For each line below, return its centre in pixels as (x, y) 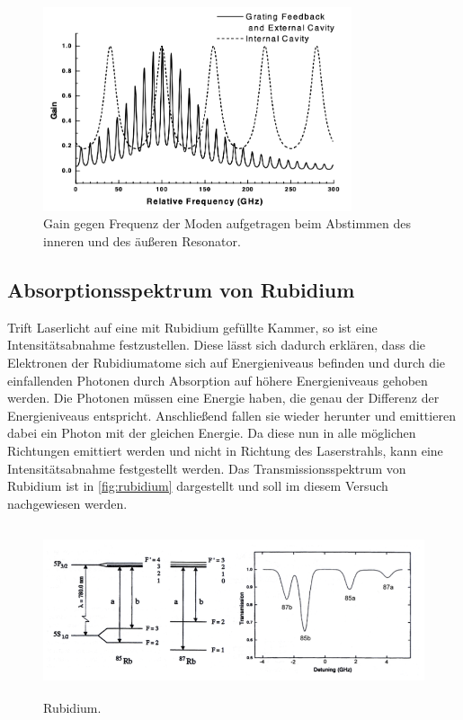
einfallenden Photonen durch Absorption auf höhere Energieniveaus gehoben (218, 380)
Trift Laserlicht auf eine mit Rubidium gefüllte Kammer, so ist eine (192, 327)
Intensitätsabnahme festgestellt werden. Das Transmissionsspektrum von (207, 468)
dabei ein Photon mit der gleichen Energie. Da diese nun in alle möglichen (212, 433)
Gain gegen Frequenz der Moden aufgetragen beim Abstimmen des (227, 223)
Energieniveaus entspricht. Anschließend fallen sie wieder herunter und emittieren (231, 415)
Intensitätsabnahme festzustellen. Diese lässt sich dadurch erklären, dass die (216, 345)
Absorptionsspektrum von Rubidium (181, 289)
